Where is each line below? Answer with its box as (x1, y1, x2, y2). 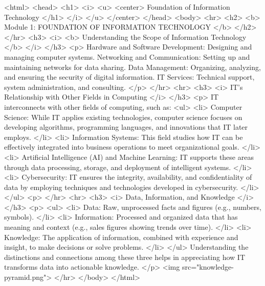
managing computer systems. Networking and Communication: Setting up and (4, 51, 250, 62)
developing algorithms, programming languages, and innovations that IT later (4, 122, 248, 132)
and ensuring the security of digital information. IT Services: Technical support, (4, 71, 255, 82)
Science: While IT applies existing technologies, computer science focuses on (4, 111, 242, 122)
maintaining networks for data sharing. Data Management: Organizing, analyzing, (4, 61, 261, 72)
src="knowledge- (182, 261, 234, 272)
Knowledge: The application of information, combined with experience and (4, 231, 238, 242)
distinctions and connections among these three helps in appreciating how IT (4, 251, 246, 262)
